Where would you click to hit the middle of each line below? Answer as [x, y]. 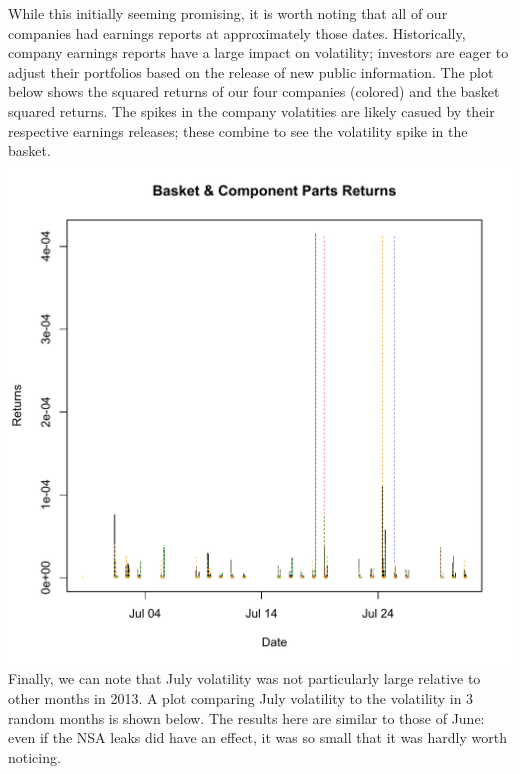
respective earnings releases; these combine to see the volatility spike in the [238, 130]
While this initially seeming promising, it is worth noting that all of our [228, 13]
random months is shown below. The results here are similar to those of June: [246, 717]
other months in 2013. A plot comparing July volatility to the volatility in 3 [241, 697]
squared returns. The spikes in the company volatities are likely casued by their [251, 110]
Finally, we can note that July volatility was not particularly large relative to [244, 678]
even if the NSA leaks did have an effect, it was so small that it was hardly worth [257, 737]
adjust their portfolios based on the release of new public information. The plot [251, 71]
